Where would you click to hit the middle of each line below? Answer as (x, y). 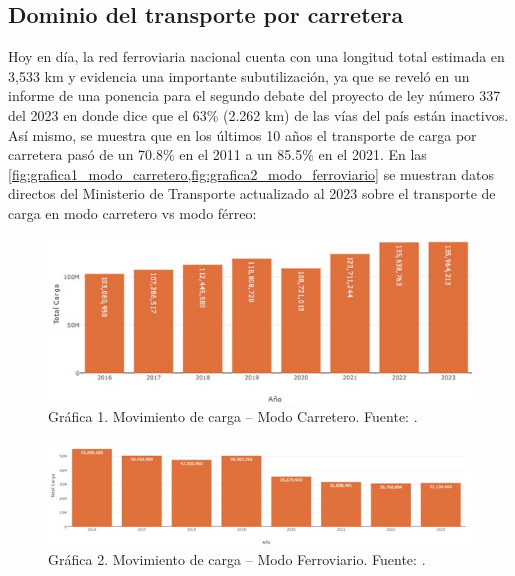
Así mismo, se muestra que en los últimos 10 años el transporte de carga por (242, 134)
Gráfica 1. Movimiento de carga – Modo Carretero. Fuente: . (233, 416)
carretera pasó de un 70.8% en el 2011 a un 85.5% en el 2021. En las (217, 154)
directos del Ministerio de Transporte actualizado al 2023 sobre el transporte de (252, 193)
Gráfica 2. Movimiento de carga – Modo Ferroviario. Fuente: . (237, 558)
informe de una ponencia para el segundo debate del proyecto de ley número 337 (254, 95)
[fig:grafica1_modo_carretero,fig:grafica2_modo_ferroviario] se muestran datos (251, 173)
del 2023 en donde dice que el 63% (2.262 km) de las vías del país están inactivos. (258, 114)
